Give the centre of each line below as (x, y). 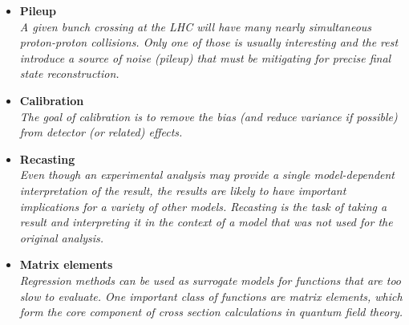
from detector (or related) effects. (101, 132)
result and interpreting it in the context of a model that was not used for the (206, 222)
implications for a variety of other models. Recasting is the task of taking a (203, 206)
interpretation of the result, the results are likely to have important (183, 190)
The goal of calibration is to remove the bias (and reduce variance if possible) (209, 116)
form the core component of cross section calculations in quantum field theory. (211, 312)
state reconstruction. (69, 73)
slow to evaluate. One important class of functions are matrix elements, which (211, 296)
